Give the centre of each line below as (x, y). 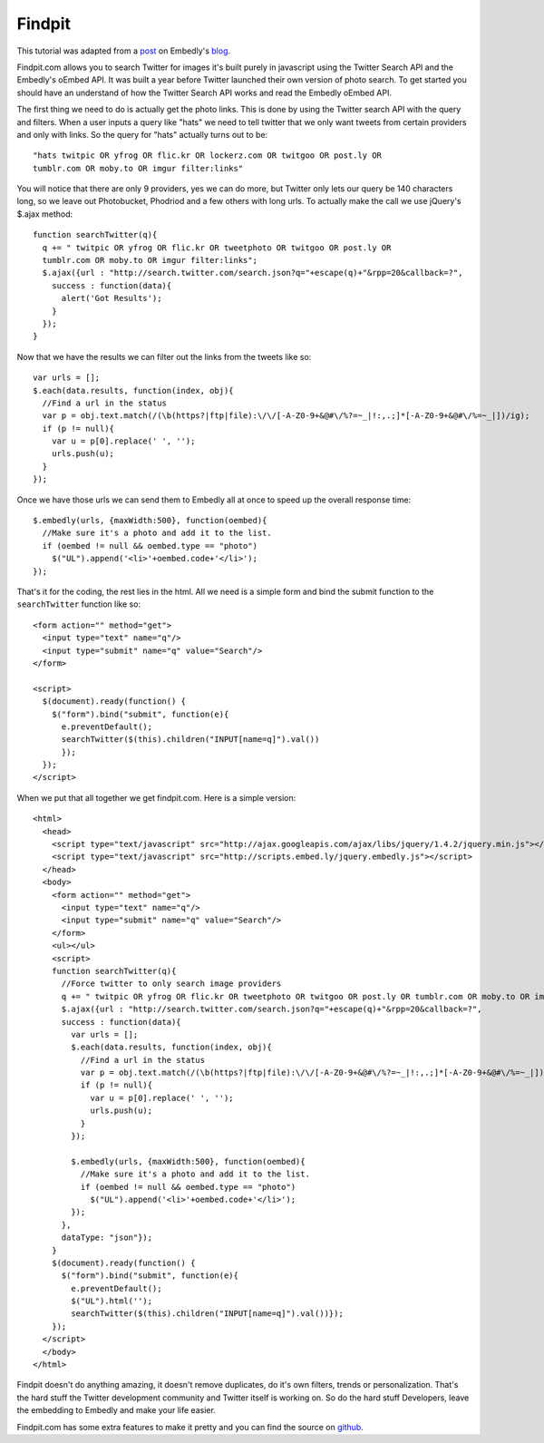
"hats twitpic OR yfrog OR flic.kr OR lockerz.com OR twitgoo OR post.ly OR (208, 156)
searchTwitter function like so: (78, 604)
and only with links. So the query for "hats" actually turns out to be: (142, 134)
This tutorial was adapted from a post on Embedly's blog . (124, 51)
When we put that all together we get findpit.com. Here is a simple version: (156, 797)
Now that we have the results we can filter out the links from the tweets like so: (164, 356)
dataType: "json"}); (107, 1238)
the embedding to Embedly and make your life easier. (117, 1410)
